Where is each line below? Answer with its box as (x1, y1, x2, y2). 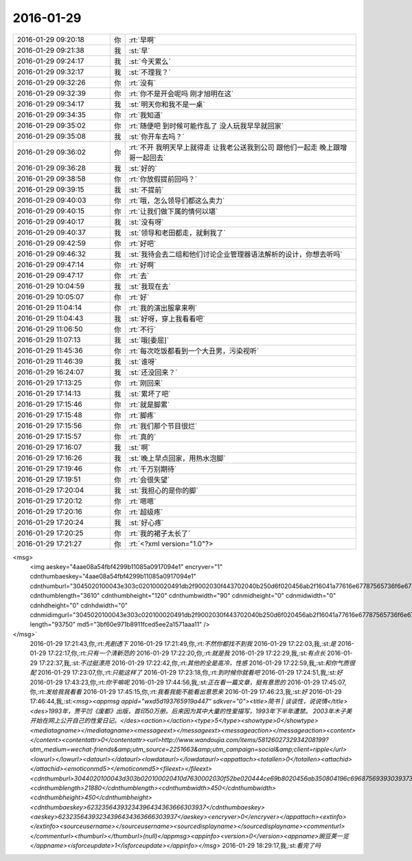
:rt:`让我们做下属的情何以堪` (128, 206, 218, 216)
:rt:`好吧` (128, 238, 157, 248)
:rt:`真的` (128, 432, 157, 441)
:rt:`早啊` (128, 35, 157, 45)
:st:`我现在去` (128, 282, 171, 291)
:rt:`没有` (128, 78, 157, 87)
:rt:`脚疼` (128, 410, 157, 420)
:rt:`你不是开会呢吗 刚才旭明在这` (128, 89, 233, 98)
